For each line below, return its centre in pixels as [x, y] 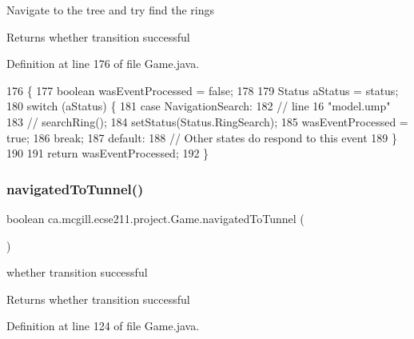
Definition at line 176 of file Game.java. [103, 64]
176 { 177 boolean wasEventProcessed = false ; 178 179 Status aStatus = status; [203, 90]
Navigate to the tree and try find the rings [110, 10]
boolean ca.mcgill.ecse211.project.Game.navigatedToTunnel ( [155, 218]
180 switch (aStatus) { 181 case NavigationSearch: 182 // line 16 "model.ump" [199, 106]
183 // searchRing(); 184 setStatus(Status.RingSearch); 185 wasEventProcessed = [207, 121]
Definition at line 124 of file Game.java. [103, 326]
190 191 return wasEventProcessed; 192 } [108, 153]
